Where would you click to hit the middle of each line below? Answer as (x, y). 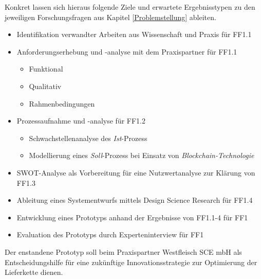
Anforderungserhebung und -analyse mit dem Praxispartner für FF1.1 (127, 51)
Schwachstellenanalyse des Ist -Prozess (88, 138)
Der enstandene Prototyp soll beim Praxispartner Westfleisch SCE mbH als (123, 251)
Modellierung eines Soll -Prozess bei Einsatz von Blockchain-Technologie (142, 155)
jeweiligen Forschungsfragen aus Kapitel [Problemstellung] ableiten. (110, 17)
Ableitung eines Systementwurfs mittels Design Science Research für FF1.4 (135, 200)
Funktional (46, 69)
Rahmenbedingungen (62, 103)
